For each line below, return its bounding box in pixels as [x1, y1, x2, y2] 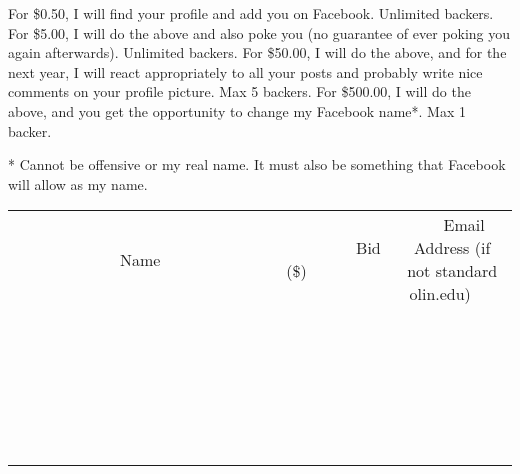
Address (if [414, 236, 491, 260]
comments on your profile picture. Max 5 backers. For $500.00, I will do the [8, 81, 471, 102]
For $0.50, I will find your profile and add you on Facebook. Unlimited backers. [8, 3, 494, 23]
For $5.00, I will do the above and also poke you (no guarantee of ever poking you [8, 22, 511, 43]
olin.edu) [409, 282, 471, 306]
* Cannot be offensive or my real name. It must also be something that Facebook [8, 154, 506, 175]
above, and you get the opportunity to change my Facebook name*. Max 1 [8, 100, 466, 121]
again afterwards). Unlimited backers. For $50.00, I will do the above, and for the [8, 42, 507, 63]
